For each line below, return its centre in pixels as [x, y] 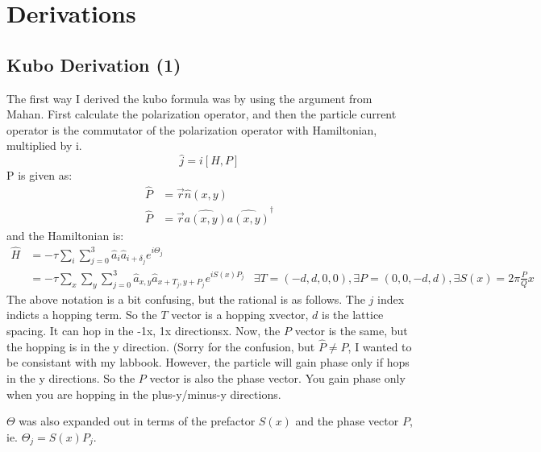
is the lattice [353, 315]
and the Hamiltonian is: [65, 235]
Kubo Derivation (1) [94, 64]
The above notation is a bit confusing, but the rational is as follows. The [186, 299]
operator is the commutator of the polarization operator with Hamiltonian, [192, 129]
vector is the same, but [351, 330]
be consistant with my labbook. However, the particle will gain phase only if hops [208, 362]
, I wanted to [380, 346]
